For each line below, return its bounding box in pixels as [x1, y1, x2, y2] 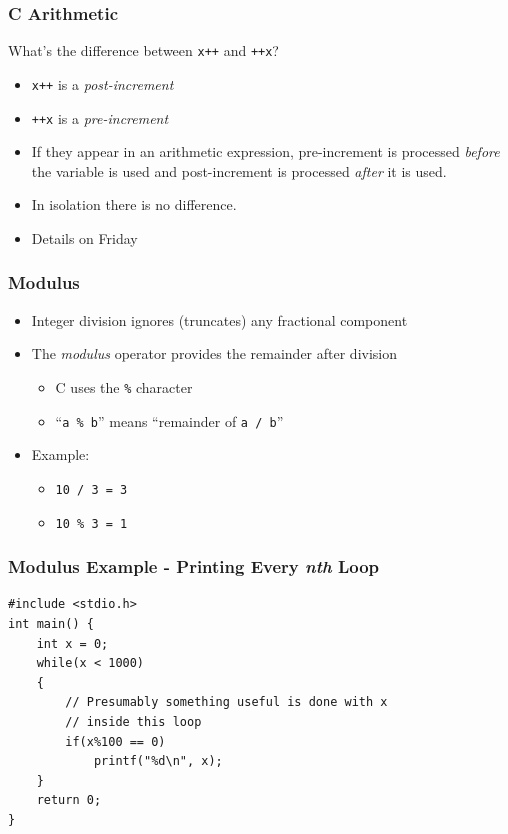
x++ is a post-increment [31, 73, 174, 94]
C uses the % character [55, 376, 193, 397]
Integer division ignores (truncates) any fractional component [31, 309, 408, 330]
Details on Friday [31, 227, 138, 248]
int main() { [8, 617, 94, 631]
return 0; [36, 793, 102, 808]
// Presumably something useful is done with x [65, 695, 388, 710]
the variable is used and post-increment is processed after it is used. [31, 160, 447, 181]
